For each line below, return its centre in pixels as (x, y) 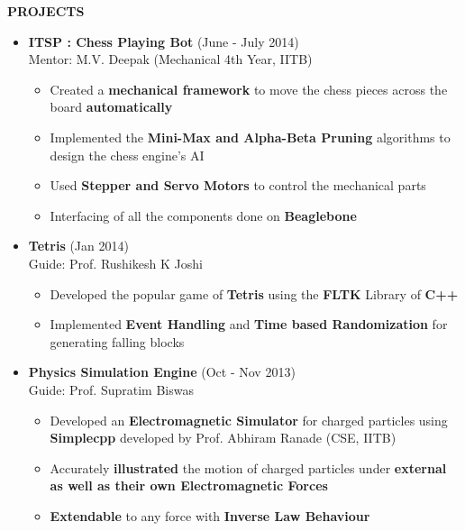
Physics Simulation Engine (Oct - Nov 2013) (162, 372)
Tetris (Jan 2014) (78, 246)
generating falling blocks (117, 341)
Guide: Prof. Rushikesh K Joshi (115, 263)
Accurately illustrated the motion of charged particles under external (248, 467)
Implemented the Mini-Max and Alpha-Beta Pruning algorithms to (250, 137)
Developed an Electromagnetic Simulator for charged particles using (249, 420)
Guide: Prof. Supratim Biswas (111, 389)
